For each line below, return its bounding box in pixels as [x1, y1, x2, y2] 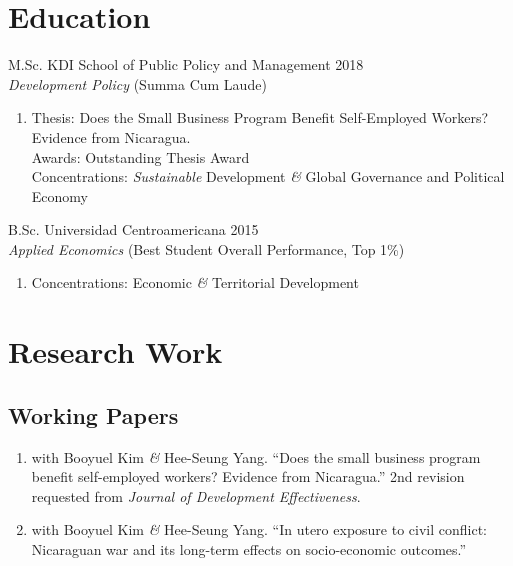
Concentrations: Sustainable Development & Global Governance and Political [31, 166, 505, 187]
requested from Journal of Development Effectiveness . [31, 485, 361, 506]
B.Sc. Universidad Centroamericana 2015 [8, 219, 259, 240]
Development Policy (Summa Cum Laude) [8, 73, 267, 94]
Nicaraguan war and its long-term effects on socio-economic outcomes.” [31, 539, 467, 560]
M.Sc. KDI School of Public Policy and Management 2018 [8, 54, 364, 75]
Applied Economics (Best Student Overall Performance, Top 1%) [8, 238, 405, 259]
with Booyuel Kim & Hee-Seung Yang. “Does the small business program [31, 446, 481, 467]
